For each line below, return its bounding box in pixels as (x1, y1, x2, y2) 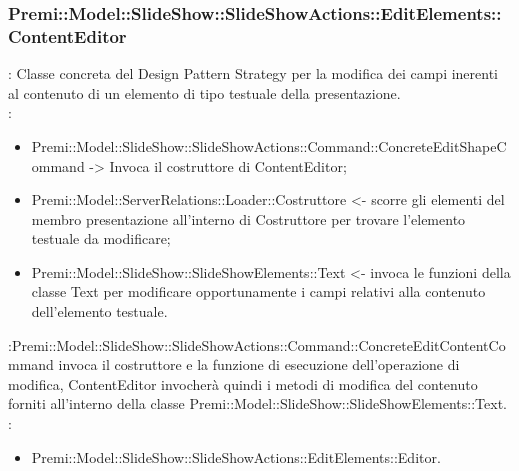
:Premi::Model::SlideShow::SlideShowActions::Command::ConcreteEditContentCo (8, 334, 506, 355)
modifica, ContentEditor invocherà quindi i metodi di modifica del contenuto (8, 373, 478, 394)
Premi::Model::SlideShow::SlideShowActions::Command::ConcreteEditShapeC (31, 135, 507, 156)
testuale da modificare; (31, 228, 171, 249)
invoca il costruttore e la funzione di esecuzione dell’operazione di (58, 354, 460, 375)
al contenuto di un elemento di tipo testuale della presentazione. (8, 82, 401, 103)
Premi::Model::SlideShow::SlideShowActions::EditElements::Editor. (31, 446, 441, 467)
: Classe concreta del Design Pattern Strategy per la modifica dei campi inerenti (8, 63, 499, 84)
